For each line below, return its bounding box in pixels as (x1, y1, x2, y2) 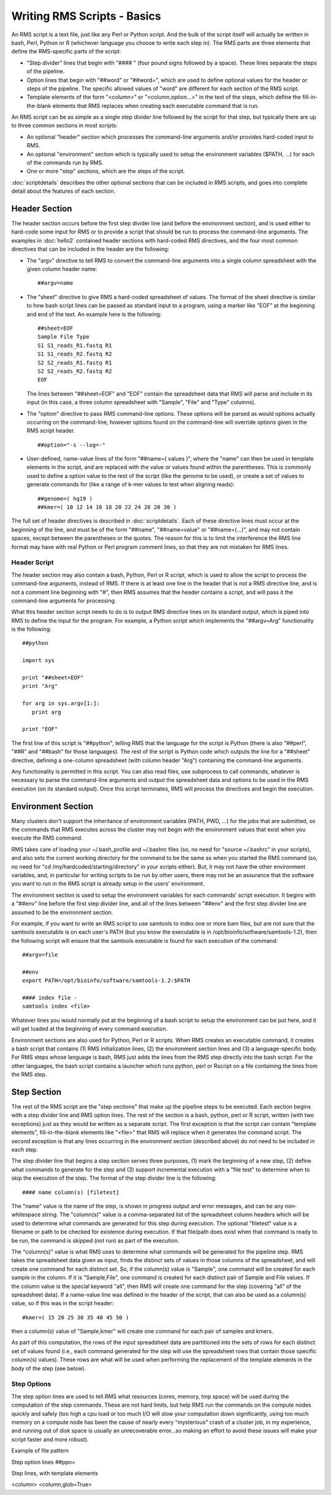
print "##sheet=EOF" (22, 674, 84, 681)
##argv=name (37, 279, 74, 287)
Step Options (11, 1380, 51, 1388)
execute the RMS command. (11, 834, 83, 841)
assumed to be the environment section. (11, 908, 113, 916)
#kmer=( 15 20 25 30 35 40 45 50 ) (22, 1314, 129, 1321)
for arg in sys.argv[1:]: (22, 700, 101, 707)
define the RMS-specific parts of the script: (11, 48, 121, 55)
